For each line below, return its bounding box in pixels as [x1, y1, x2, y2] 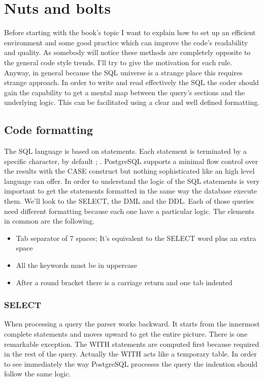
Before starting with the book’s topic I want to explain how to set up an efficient [4, 27, 256, 38]
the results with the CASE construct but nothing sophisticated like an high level [4, 166, 255, 176]
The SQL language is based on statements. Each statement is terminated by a [4, 146, 247, 156]
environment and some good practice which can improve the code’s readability [4, 37, 248, 47]
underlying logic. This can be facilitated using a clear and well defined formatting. [4, 97, 260, 107]
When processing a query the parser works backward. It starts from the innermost [4, 318, 260, 329]
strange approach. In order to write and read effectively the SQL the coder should [4, 77, 259, 88]
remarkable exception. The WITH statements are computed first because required [4, 338, 259, 349]
